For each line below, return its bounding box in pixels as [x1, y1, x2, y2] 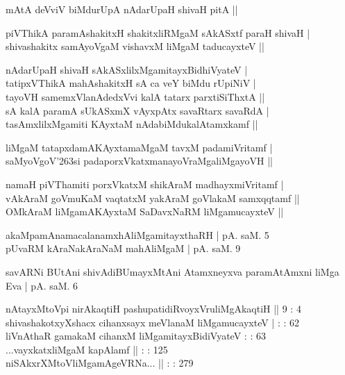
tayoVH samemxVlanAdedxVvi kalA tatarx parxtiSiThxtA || [6, 89, 265, 103]
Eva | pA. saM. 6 [6, 278, 78, 292]
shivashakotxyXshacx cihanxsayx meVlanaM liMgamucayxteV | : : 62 [6, 315, 300, 329]
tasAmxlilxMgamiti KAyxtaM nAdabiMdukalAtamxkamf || [6, 117, 258, 131]
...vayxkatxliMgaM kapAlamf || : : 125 [6, 342, 168, 356]
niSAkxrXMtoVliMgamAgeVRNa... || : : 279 [6, 356, 194, 370]
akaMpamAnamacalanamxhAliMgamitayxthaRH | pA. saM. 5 [6, 227, 269, 242]
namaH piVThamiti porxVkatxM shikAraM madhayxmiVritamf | [6, 176, 284, 191]
